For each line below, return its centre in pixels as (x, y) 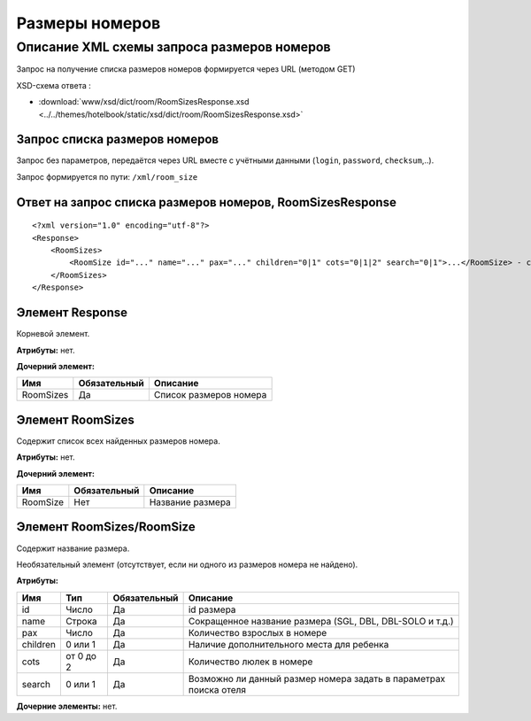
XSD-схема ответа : (54, 85)
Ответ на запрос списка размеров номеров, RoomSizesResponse (207, 202)
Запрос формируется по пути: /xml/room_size (107, 176)
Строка (81, 621)
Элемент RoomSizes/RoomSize (106, 527)
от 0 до (81, 655)
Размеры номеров (88, 23)
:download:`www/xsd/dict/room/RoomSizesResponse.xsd (144, 102)
